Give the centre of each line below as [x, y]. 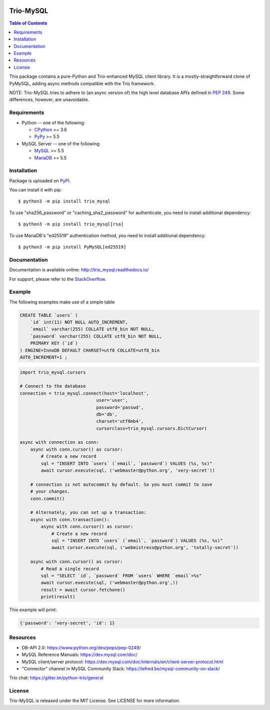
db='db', [107, 414]
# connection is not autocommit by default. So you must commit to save [121, 484]
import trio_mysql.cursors [53, 372]
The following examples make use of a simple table [62, 302]
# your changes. [50, 492]
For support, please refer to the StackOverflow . [58, 279]
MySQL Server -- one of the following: [61, 143]
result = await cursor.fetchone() [83, 590]
